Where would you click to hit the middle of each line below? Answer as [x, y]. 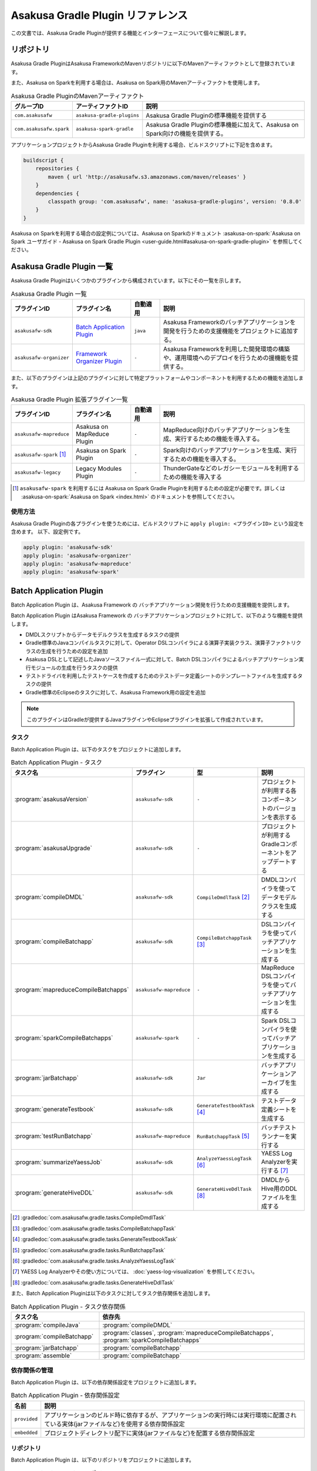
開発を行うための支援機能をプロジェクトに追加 [228, 331]
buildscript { [43, 160]
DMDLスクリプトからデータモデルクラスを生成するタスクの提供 [102, 635]
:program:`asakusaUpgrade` [53, 848]
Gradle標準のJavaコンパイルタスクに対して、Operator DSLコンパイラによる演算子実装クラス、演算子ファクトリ [161, 643]
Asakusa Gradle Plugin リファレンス [99, 15]
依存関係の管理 [32, 1370]
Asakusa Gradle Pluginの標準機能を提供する [206, 116]
